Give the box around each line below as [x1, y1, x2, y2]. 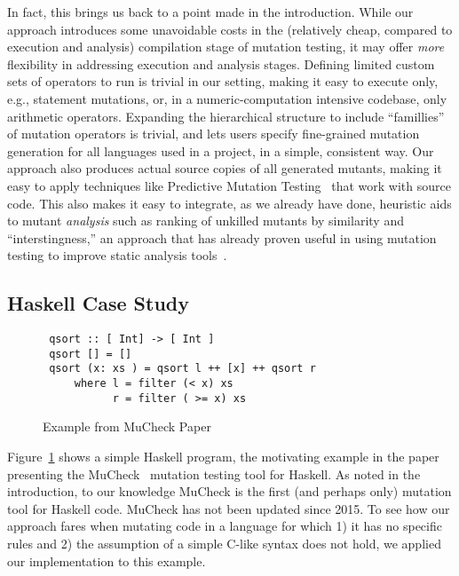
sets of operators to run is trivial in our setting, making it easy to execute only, [7, 72, 439, 91]
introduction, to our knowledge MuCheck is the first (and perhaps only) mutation [7, 482, 452, 501]
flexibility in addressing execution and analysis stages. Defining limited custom [7, 54, 435, 73]
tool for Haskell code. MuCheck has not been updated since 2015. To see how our [7, 499, 450, 517]
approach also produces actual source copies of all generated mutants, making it [7, 159, 442, 178]
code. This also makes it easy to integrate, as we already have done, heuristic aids [7, 193, 452, 212]
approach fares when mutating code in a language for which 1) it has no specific [7, 517, 442, 535]
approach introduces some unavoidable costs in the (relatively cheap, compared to [7, 20, 453, 38]
